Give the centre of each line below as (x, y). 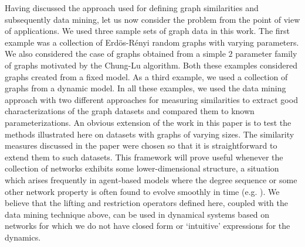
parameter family (266, 54)
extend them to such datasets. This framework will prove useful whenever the (144, 157)
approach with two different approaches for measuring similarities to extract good (151, 99)
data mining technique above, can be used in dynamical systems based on (137, 214)
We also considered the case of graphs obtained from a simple (115, 54)
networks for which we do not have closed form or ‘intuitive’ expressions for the (148, 226)
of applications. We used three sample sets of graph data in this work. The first (148, 31)
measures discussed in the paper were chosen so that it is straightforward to (141, 145)
